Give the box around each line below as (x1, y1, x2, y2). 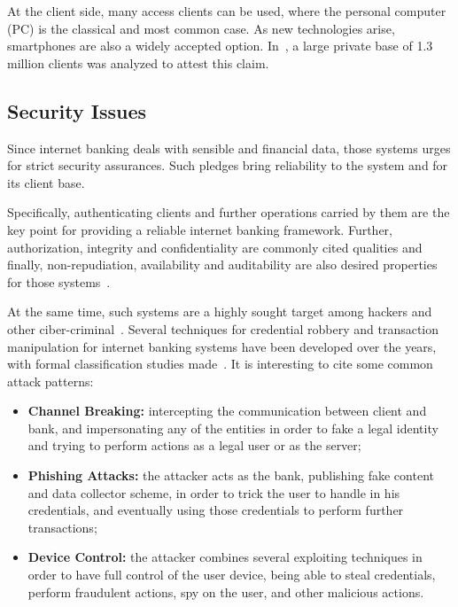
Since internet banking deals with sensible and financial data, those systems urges (7, 138, 451, 157)
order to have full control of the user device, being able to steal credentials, (27, 565, 436, 584)
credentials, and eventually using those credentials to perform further (27, 501, 404, 519)
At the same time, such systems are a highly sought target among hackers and (7, 302, 432, 321)
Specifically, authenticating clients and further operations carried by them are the (7, 203, 450, 222)
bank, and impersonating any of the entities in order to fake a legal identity (27, 418, 439, 437)
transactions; (27, 518, 97, 536)
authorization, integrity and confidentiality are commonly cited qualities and (7, 237, 423, 256)
